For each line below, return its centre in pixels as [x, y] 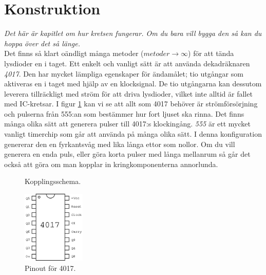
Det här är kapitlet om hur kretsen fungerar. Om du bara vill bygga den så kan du [133, 33]
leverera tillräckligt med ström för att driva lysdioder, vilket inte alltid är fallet [128, 93]
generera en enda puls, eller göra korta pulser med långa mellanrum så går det [127, 154]
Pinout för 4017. [50, 268]
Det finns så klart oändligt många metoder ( [74, 53]
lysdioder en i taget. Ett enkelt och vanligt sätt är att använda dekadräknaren [127, 63]
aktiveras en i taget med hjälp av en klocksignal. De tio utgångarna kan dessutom [133, 84]
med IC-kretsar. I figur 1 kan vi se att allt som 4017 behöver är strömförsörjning [131, 104]
